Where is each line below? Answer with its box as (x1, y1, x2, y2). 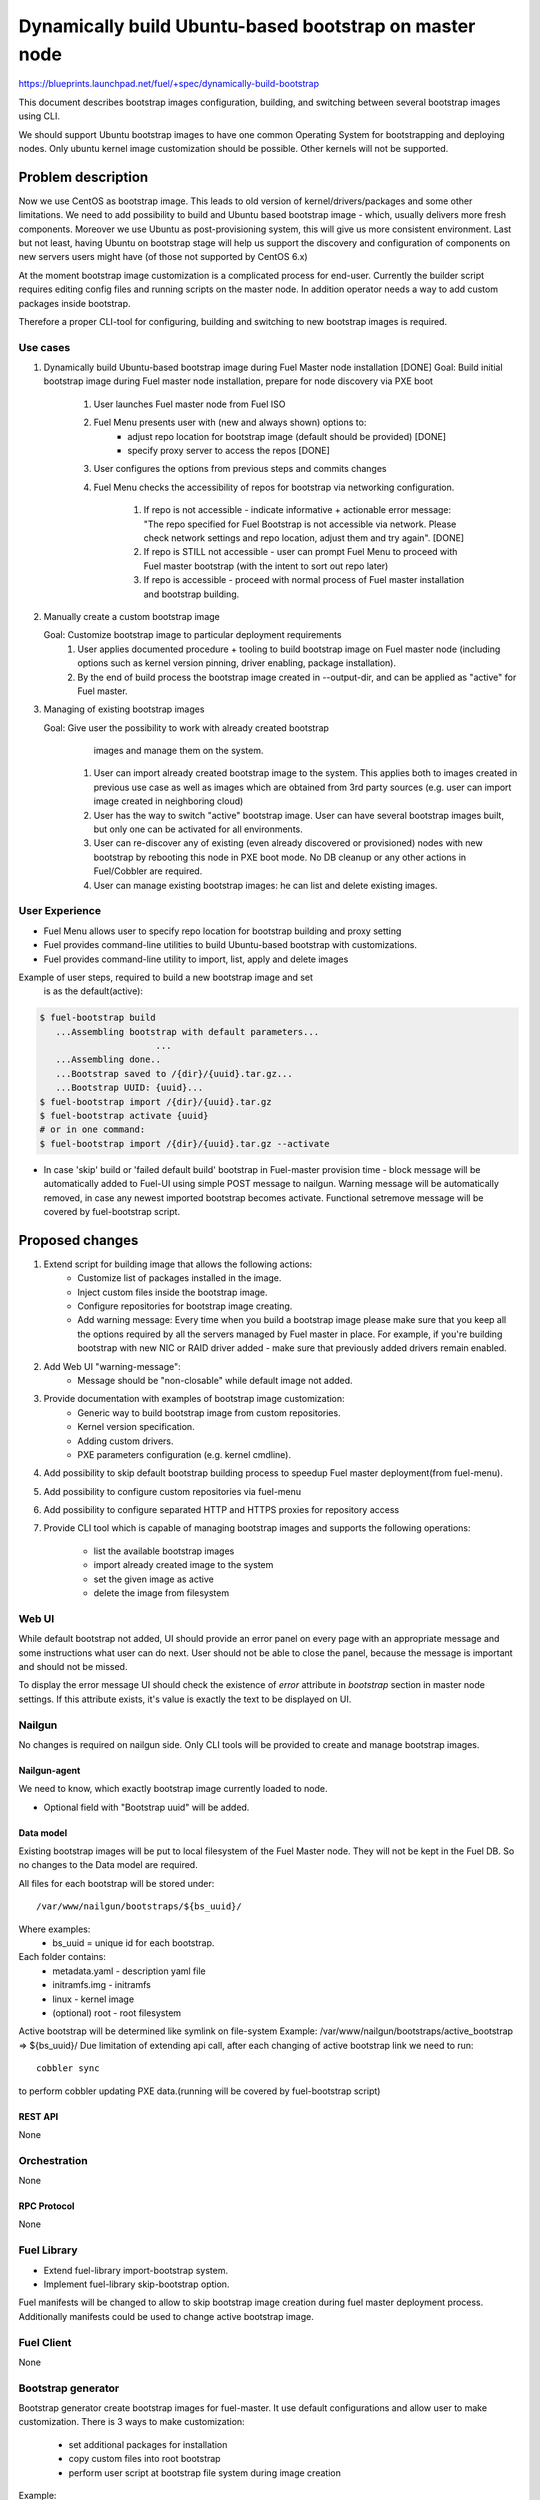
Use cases (18, 340, 71, 354)
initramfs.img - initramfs (52, 1979, 152, 1991)
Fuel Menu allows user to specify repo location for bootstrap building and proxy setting (43, 925, 402, 937)
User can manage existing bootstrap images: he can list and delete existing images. (93, 879, 438, 891)
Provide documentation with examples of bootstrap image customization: (43, 1393, 345, 1405)
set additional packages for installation (68, 2438, 228, 2450)
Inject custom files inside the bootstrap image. (77, 1286, 269, 1298)
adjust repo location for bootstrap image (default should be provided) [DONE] (127, 430, 447, 442)
